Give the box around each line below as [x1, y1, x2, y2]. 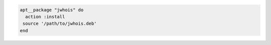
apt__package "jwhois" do [20, 7, 84, 12]
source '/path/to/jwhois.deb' [23, 21, 97, 27]
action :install [25, 14, 65, 19]
